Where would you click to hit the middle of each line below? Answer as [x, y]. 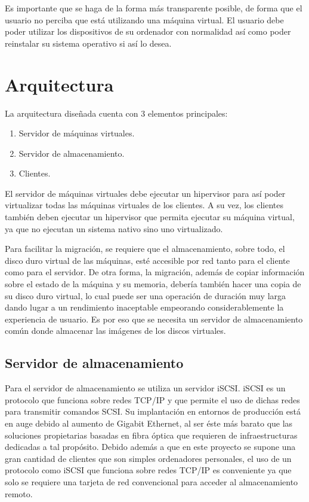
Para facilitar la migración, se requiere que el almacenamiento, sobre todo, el [145, 249]
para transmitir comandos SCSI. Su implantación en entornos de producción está [153, 411]
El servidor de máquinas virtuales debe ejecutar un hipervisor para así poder [145, 193]
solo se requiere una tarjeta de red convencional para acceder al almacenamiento [152, 481]
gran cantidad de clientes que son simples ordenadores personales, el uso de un [148, 458]
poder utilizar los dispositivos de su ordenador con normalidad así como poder [148, 31]
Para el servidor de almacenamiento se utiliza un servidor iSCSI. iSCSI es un [145, 388]
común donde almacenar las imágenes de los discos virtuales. [115, 331]
